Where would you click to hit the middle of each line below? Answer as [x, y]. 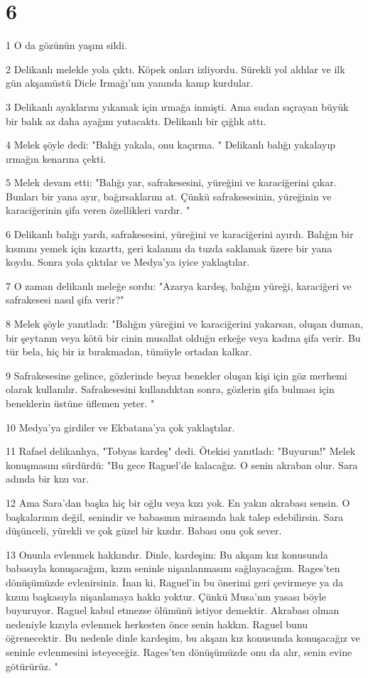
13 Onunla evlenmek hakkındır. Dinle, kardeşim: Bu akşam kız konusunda [167, 554]
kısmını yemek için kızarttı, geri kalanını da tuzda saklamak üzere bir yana [169, 248]
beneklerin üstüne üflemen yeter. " [80, 403]
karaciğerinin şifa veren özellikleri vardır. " [98, 210]
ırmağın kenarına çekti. [56, 158]
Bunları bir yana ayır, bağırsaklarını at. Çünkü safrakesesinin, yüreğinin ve [169, 196]
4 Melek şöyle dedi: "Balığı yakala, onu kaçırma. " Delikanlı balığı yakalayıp [171, 145]
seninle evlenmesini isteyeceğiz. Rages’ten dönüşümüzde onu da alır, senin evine [179, 651]
